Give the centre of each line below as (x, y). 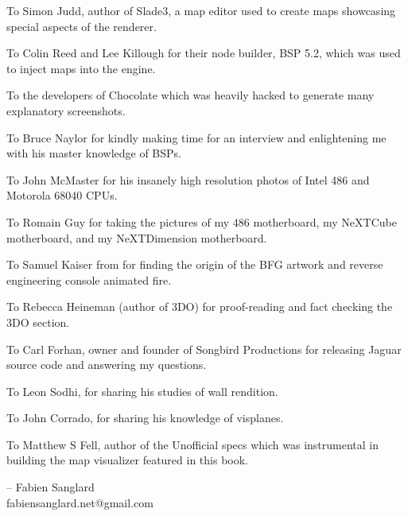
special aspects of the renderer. (82, 26)
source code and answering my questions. (107, 365)
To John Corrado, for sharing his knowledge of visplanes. (145, 418)
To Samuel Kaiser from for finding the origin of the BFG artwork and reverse (195, 264)
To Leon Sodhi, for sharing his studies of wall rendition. (142, 391)
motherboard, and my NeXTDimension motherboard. (137, 237)
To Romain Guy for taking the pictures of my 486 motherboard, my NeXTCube (202, 221)
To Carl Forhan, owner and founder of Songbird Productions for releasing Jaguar (204, 349)
